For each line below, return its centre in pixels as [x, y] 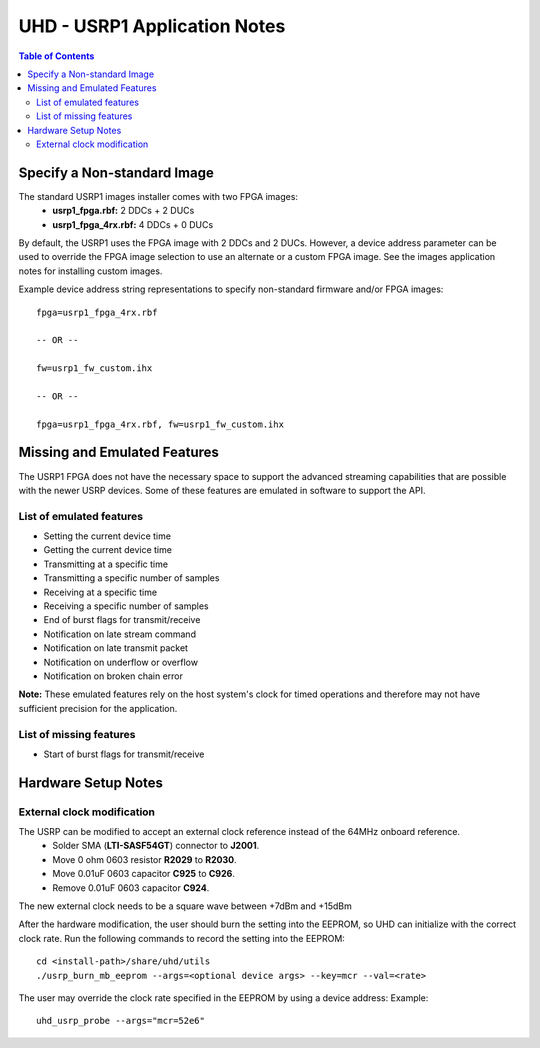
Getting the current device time [107, 550]
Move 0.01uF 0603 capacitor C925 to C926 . [143, 874]
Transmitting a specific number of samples [131, 578]
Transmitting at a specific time [106, 564]
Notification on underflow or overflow [121, 662]
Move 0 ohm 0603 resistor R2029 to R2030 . [144, 859]
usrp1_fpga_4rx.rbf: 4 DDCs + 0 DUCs [133, 224]
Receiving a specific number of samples [126, 606]
